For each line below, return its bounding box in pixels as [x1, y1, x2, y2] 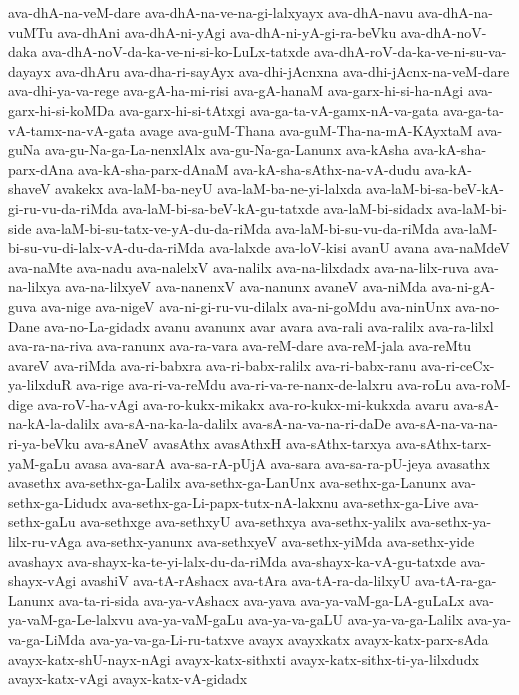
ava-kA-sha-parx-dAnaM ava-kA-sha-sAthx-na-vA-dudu [78, 158, 420, 179]
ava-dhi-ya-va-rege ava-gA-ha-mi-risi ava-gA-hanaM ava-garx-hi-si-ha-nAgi [8, 80, 464, 101]
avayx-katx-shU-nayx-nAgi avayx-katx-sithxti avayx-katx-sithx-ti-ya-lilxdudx [8, 648, 479, 669]
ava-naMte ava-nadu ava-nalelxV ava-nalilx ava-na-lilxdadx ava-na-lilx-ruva [8, 256, 470, 277]
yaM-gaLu [8, 452, 71, 473]
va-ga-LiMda [8, 629, 86, 649]
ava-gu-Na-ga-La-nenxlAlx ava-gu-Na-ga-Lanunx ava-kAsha [44, 139, 410, 160]
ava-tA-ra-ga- [415, 570, 497, 591]
